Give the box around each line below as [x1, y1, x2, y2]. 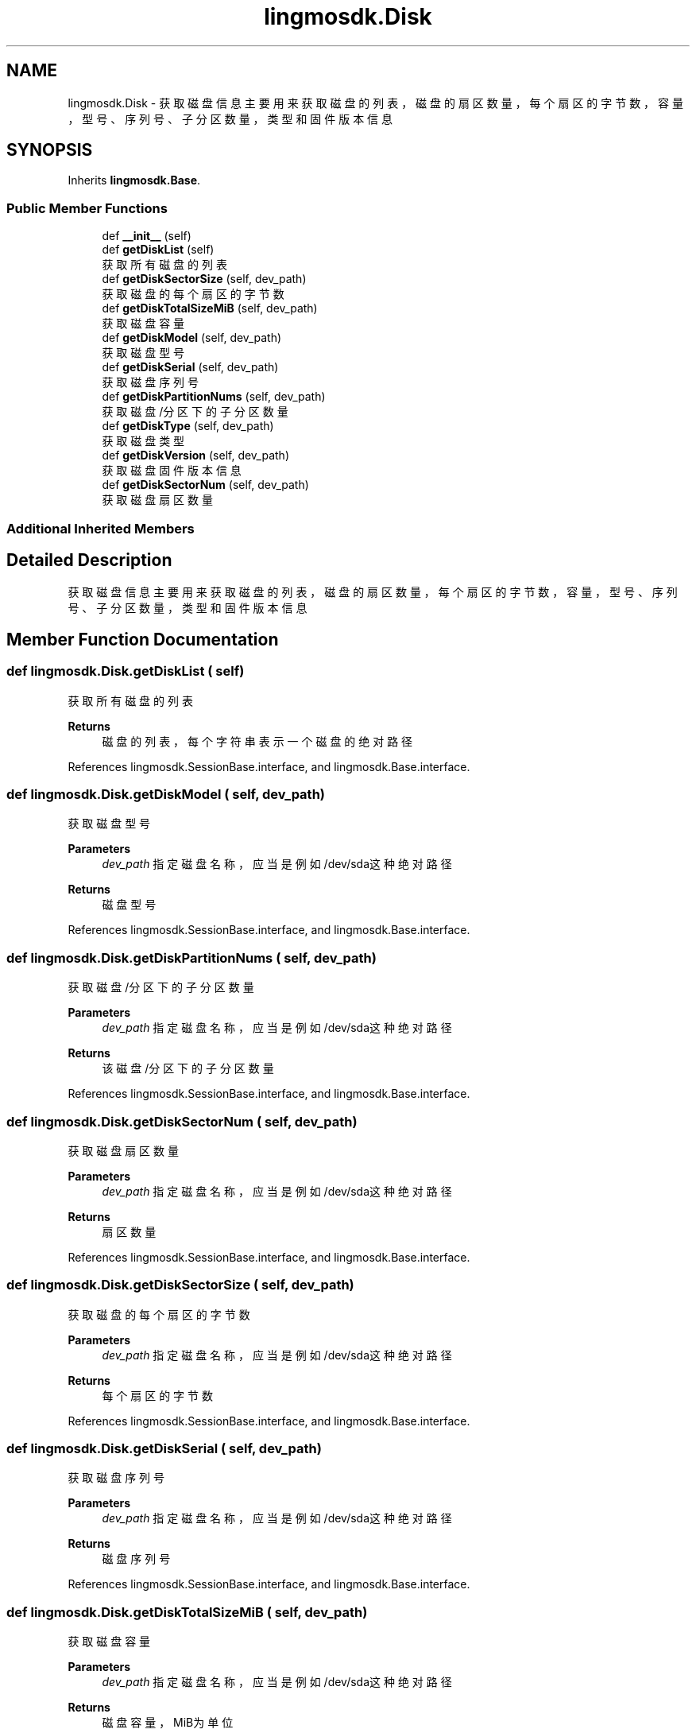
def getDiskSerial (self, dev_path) [102, 360, 279, 374]
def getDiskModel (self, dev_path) [102, 331, 282, 345]
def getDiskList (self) [102, 242, 215, 257]
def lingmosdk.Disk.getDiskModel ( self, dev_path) [6, 786, 326, 802]
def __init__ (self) [102, 229, 191, 243]
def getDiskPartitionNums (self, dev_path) [102, 390, 326, 404]
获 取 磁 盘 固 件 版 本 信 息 [102, 463, 242, 478]
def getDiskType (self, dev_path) [102, 419, 274, 433]
